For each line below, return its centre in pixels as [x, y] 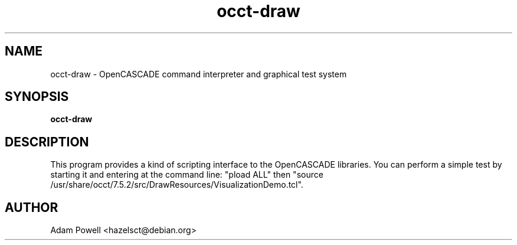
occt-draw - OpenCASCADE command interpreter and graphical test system [199, 74]
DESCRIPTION [47, 142]
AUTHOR [32, 207]
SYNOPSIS [37, 97]
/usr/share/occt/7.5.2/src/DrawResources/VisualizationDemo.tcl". [177, 185]
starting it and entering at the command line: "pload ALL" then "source [187, 175]
